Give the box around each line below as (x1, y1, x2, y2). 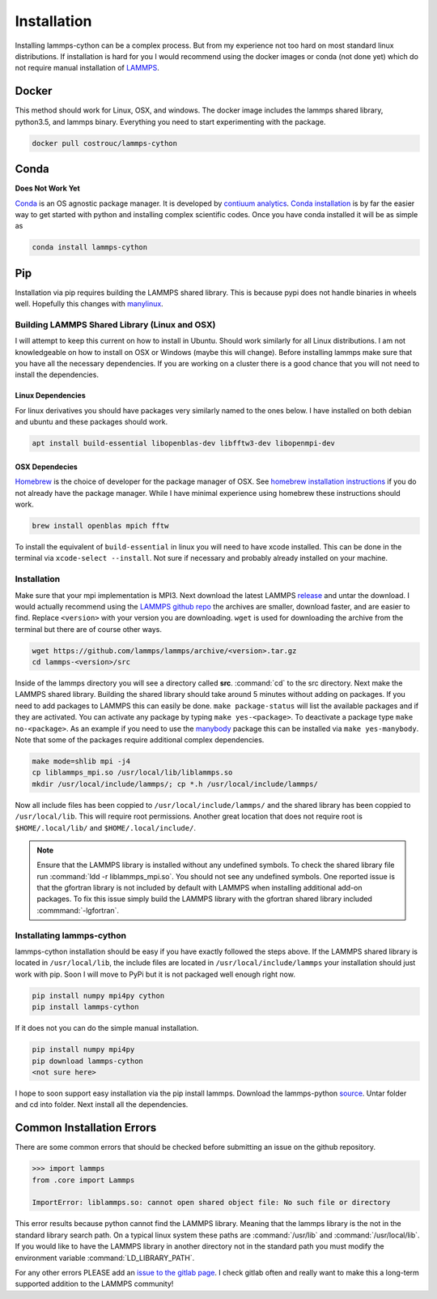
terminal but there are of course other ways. (15, 624, 162, 634)
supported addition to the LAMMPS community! (15, 1279, 174, 1288)
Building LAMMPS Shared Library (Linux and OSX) (15, 318, 216, 330)
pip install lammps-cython (32, 1002, 139, 1012)
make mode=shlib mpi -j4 (32, 756, 131, 766)
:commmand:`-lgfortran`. (36, 905, 120, 915)
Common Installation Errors (15, 1121, 157, 1134)
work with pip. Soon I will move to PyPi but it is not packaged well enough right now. (15, 969, 295, 979)
